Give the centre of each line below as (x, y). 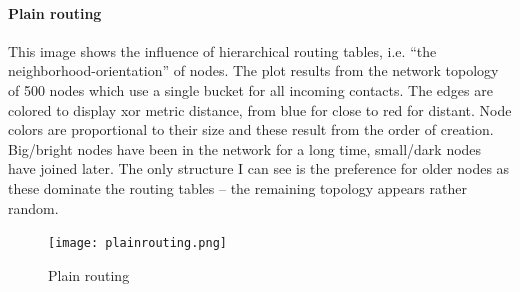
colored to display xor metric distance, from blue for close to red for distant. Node (260, 109)
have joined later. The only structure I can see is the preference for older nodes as (259, 168)
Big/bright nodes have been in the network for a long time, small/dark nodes (245, 148)
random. (33, 207)
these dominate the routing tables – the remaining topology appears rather (237, 187)
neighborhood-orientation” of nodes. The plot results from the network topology (253, 70)
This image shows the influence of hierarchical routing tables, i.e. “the (222, 50)
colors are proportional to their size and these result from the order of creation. (251, 129)
